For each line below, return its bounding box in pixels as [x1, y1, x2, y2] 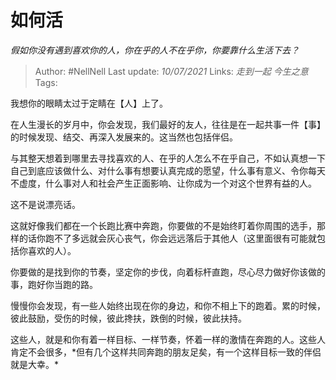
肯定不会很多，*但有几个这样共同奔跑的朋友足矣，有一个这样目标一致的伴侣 [10, 346, 322, 358]
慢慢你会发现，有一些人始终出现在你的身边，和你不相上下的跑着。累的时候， [10, 299, 326, 311]
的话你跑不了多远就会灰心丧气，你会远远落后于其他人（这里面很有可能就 [18, 232, 317, 244]
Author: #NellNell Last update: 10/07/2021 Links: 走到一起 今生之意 [34, 65, 309, 77]
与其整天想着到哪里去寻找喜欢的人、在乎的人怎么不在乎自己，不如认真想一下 [10, 152, 326, 164]
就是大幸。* [10, 358, 60, 370]
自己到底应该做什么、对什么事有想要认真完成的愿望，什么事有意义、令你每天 [10, 164, 326, 176]
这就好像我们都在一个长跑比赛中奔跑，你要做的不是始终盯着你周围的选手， [10, 219, 317, 231]
